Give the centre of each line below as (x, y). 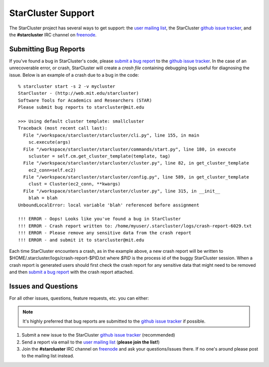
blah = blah (43, 198)
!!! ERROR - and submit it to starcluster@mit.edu (81, 240)
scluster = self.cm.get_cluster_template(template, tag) (99, 156)
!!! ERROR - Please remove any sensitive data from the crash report (105, 233)
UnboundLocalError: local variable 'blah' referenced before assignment (109, 205)
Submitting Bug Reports (47, 49)
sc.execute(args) (49, 142)
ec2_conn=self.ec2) (52, 170)
